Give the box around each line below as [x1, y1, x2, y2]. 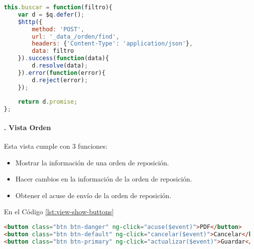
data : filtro [32, 47, 74, 55]
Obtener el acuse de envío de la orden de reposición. [15, 190, 171, 200]
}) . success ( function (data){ [18, 55, 109, 62]
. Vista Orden [4, 122, 51, 132]
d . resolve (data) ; [32, 62, 88, 69]
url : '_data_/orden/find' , [32, 33, 120, 40]
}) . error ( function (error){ [18, 69, 106, 76]
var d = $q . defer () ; [18, 11, 85, 18]
